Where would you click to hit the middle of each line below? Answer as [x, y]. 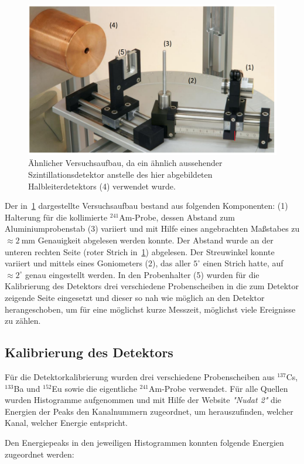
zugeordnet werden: [40, 454]
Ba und [27, 388]
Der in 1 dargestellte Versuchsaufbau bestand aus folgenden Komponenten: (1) [146, 206]
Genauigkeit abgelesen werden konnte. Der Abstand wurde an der [156, 240]
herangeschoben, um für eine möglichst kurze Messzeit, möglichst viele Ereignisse [150, 309]
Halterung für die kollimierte [56, 217]
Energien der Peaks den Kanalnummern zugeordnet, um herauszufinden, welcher [149, 411]
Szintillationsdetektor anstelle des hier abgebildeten [120, 175]
